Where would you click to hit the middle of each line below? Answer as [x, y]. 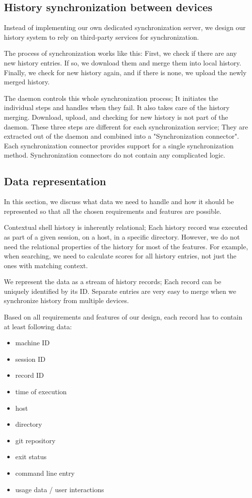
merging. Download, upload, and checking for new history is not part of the [116, 117]
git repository [35, 440]
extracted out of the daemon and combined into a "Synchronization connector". [122, 136]
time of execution [41, 392]
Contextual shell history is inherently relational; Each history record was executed [126, 227]
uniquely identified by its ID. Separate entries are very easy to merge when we [120, 291]
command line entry [45, 473]
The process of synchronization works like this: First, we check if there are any [120, 53]
